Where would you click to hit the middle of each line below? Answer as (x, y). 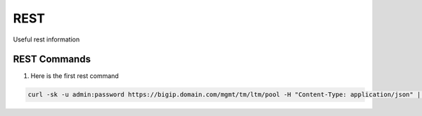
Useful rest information (46, 39)
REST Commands (52, 59)
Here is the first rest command (75, 76)
